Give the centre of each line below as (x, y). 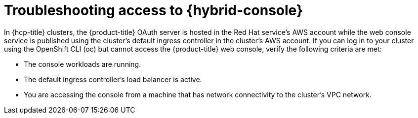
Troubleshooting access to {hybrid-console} (154, 10)
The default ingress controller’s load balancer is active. (113, 79)
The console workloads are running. (83, 64)
